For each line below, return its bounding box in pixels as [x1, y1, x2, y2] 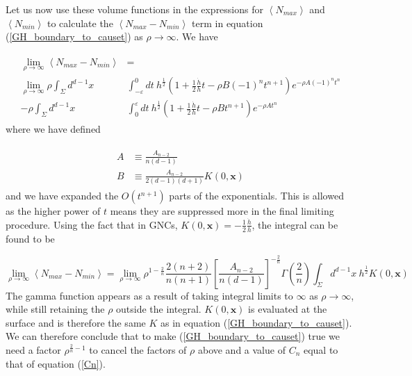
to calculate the [47, 15, 113, 30]
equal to [303, 342, 338, 357]
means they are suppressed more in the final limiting [110, 204, 334, 218]
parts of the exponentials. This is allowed [169, 188, 344, 203]
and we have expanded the [6, 188, 119, 203]
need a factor [6, 342, 61, 357]
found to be [6, 231, 55, 245]
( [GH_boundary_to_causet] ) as [6, 29, 143, 44]
